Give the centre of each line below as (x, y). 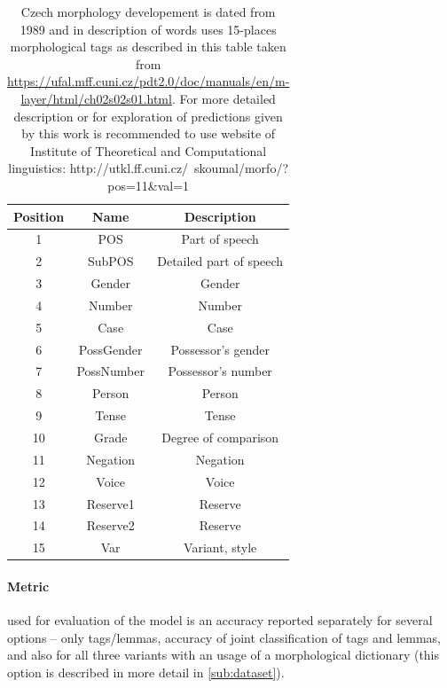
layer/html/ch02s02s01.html (96, 98)
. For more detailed (223, 98)
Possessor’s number (220, 371)
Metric (28, 586)
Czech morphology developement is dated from (148, 12)
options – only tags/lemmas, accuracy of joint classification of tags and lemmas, (224, 637)
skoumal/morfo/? (241, 168)
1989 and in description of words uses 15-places (148, 29)
